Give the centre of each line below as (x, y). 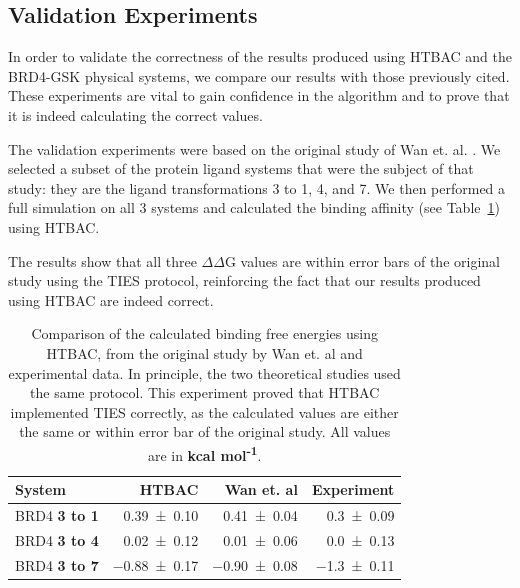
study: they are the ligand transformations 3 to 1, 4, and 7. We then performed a (257, 187)
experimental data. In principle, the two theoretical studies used (204, 372)
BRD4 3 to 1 (57, 514)
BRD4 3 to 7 (57, 564)
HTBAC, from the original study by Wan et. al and (204, 352)
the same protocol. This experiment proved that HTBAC (205, 392)
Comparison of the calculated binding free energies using (204, 333)
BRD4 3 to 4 (57, 539)
